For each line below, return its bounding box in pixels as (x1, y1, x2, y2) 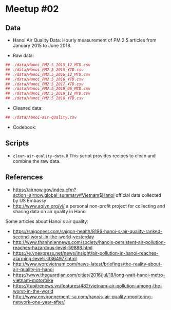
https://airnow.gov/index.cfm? (12, 187, 77, 193)
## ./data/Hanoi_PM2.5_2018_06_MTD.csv (5, 86, 91, 91)
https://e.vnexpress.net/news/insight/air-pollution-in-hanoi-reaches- (12, 250, 159, 256)
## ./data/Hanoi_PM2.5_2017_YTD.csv (5, 81, 84, 87)
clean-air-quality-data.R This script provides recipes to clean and (12, 152, 156, 159)
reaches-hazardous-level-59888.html (12, 244, 93, 251)
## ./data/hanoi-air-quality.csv (5, 115, 77, 120)
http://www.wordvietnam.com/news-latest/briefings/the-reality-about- (12, 261, 163, 267)
